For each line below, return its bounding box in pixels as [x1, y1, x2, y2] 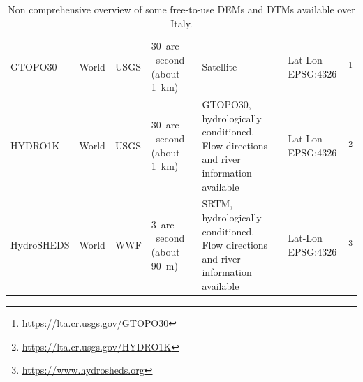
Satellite [202, 59, 237, 73]
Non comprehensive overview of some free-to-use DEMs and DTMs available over [8, 2, 355, 16]
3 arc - [151, 216, 183, 231]
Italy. [170, 15, 193, 30]
